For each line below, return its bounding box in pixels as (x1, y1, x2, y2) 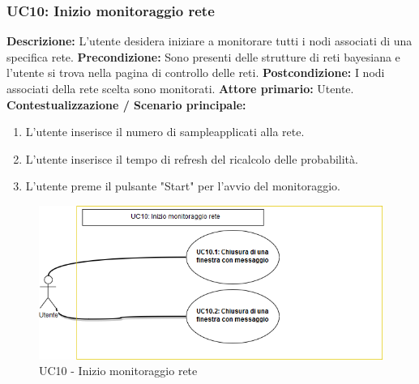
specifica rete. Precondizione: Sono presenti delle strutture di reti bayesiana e (6, 48, 400, 65)
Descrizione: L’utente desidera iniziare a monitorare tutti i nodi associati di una (6, 32, 413, 49)
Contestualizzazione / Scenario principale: (6, 96, 246, 113)
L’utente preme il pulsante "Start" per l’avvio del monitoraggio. (25, 177, 340, 194)
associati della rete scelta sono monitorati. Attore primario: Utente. (6, 80, 354, 96)
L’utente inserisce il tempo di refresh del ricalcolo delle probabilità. (25, 150, 358, 167)
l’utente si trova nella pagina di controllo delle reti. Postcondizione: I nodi (6, 64, 385, 81)
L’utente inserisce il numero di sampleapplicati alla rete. (25, 123, 305, 140)
